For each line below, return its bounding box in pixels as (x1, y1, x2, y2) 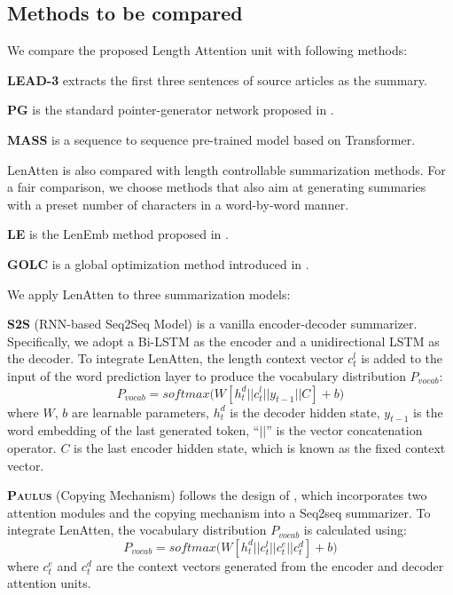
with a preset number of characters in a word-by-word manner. (7, 194, 349, 213)
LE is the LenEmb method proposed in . (7, 225, 229, 243)
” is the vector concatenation (266, 421, 423, 440)
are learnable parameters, (71, 402, 209, 421)
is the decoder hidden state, (230, 402, 380, 421)
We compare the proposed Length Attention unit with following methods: (7, 41, 408, 59)
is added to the (361, 349, 443, 368)
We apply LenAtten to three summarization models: (7, 284, 291, 303)
